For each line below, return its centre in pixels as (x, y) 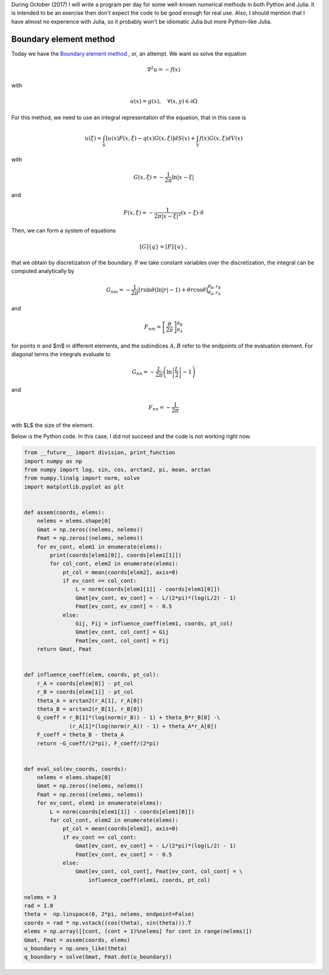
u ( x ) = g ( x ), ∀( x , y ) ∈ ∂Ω (164, 101)
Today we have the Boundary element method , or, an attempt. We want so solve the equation (129, 53)
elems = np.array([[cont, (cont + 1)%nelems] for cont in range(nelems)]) (138, 931)
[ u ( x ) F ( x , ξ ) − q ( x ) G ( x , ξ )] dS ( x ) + (150, 138)
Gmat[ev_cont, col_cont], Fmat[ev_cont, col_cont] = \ (159, 871)
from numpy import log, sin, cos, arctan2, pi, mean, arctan (117, 470)
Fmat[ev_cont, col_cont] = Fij (122, 641)
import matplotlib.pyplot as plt (74, 487)
